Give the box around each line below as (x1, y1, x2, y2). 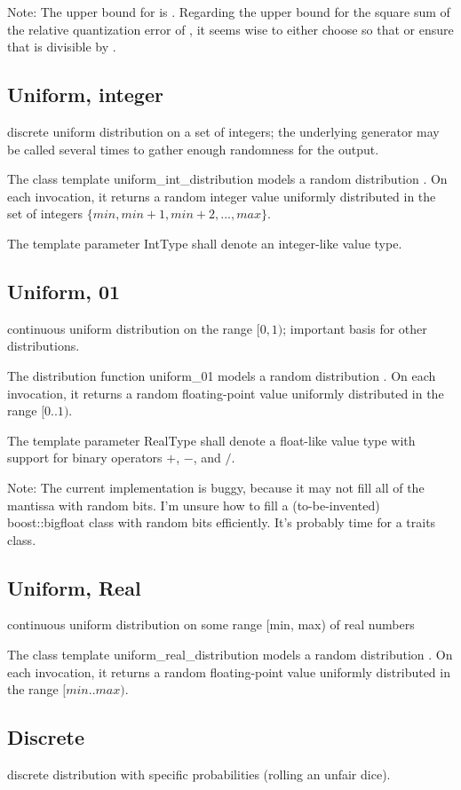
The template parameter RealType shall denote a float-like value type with (7, 431, 416, 449)
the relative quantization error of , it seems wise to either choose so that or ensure (7, 20, 454, 38)
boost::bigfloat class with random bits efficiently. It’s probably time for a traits (7, 513, 436, 532)
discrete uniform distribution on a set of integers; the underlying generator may (7, 122, 440, 140)
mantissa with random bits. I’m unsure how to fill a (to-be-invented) (7, 495, 380, 514)
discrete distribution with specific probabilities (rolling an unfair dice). (7, 765, 391, 784)
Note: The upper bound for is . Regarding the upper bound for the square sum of (7, 3, 450, 20)
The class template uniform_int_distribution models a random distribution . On (7, 170, 448, 188)
